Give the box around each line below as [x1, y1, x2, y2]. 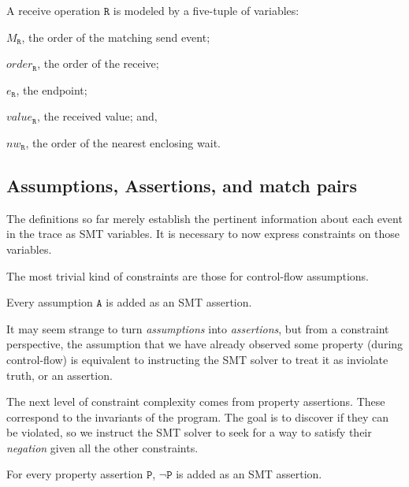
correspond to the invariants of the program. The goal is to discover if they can [6, 408, 389, 425]
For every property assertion [6, 466, 143, 482]
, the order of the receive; [37, 55, 159, 72]
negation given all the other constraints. [6, 439, 199, 455]
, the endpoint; [16, 81, 87, 98]
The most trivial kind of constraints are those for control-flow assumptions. [6, 267, 370, 284]
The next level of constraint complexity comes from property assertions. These [6, 393, 385, 410]
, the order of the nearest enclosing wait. [25, 134, 221, 151]
